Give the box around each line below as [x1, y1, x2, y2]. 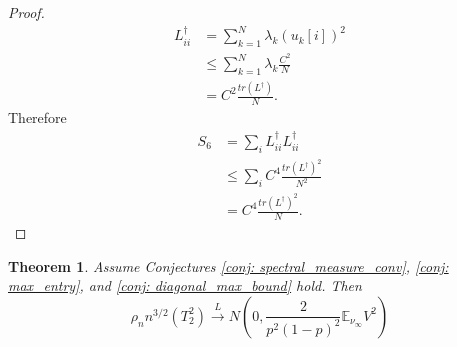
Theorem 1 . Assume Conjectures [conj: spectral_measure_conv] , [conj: [8, 255, 449, 276]
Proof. [8, 2, 45, 22]
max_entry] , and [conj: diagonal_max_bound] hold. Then [8, 275, 362, 296]
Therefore [8, 107, 67, 128]
